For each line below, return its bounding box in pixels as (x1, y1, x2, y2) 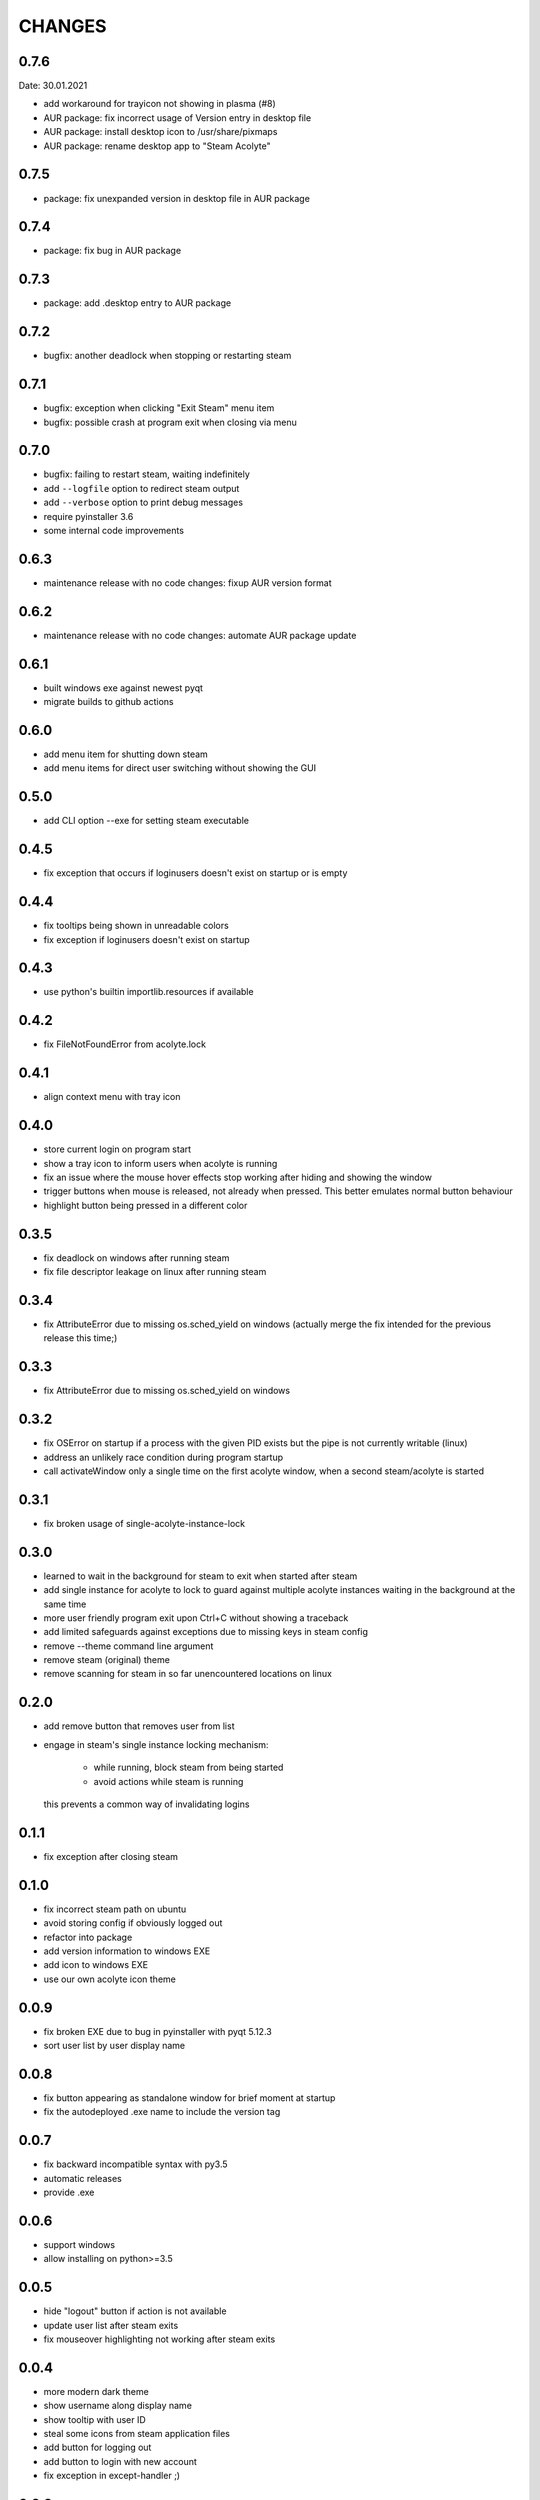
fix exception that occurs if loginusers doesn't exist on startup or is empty (43, 867, 348, 879)
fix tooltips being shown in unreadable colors (43, 920, 229, 932)
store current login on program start (43, 1143, 192, 1155)
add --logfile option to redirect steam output (43, 482, 240, 494)
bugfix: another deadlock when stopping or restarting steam (43, 350, 292, 362)
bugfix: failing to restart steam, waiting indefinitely (43, 468, 250, 480)
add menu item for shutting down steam (43, 748, 209, 760)
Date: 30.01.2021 (18, 80, 88, 92)
